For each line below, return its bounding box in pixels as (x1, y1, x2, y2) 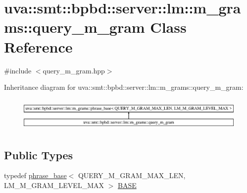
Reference (4, 36, 73, 57)
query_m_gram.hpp (43, 65, 105, 75)
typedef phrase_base (4, 170, 67, 181)
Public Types (4, 147, 73, 162)
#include (4, 65, 32, 75)
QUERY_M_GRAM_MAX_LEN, (78, 170, 186, 181)
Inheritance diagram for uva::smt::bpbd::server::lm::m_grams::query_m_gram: (4, 82, 244, 92)
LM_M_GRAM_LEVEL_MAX (4, 180, 104, 191)
